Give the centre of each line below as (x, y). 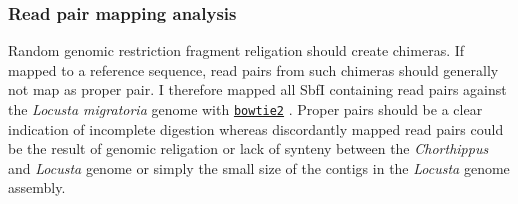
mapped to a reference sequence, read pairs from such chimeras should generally (253, 69)
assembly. (37, 187)
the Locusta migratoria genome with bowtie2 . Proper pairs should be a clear (245, 109)
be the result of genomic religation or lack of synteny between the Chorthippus (248, 148)
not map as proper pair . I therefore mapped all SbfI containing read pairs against (257, 89)
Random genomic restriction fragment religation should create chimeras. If (236, 50)
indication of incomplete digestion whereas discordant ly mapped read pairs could (256, 128)
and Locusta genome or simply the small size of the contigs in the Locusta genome (259, 167)
